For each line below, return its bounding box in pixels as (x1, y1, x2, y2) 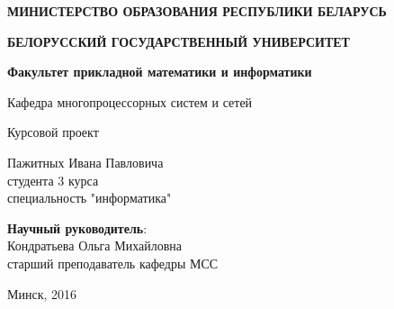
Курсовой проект (7, 123, 99, 141)
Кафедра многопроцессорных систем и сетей (7, 92, 253, 111)
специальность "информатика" (7, 188, 172, 207)
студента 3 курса (7, 170, 99, 189)
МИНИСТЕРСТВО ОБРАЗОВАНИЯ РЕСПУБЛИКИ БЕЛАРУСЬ (7, 2, 387, 20)
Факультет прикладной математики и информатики (7, 62, 312, 81)
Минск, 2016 (7, 284, 77, 303)
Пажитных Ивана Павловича (7, 152, 164, 171)
